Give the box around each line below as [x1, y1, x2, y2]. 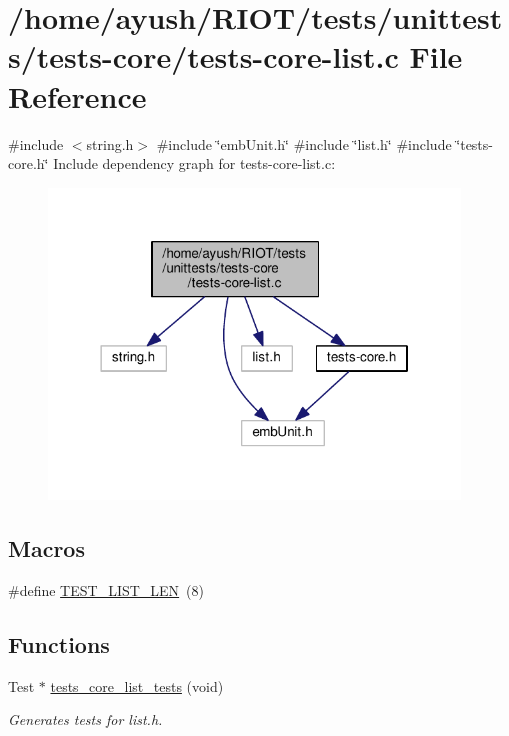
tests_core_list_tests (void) [50, 675, 224, 696]
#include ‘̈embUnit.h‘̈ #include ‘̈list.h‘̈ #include [156, 133, 452, 154]
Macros [8, 532, 85, 563]
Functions [8, 628, 110, 659]
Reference [8, 75, 147, 116]
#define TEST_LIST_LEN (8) [8, 579, 205, 600]
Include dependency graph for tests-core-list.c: [53, 153, 336, 174]
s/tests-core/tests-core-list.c [8, 36, 399, 77]
